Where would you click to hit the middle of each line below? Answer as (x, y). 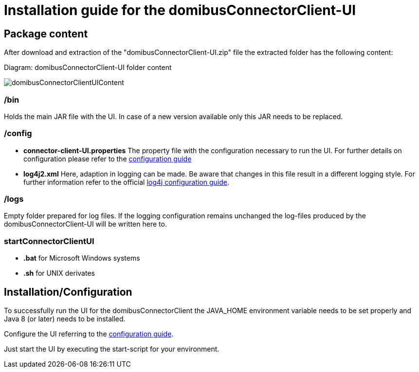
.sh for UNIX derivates (59, 273)
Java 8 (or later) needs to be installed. (65, 319)
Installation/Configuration (68, 292)
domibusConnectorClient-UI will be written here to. (85, 224)
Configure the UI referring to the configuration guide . (89, 334)
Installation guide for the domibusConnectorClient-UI (180, 10)
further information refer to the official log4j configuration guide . (127, 182)
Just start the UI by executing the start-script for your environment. (112, 349)
